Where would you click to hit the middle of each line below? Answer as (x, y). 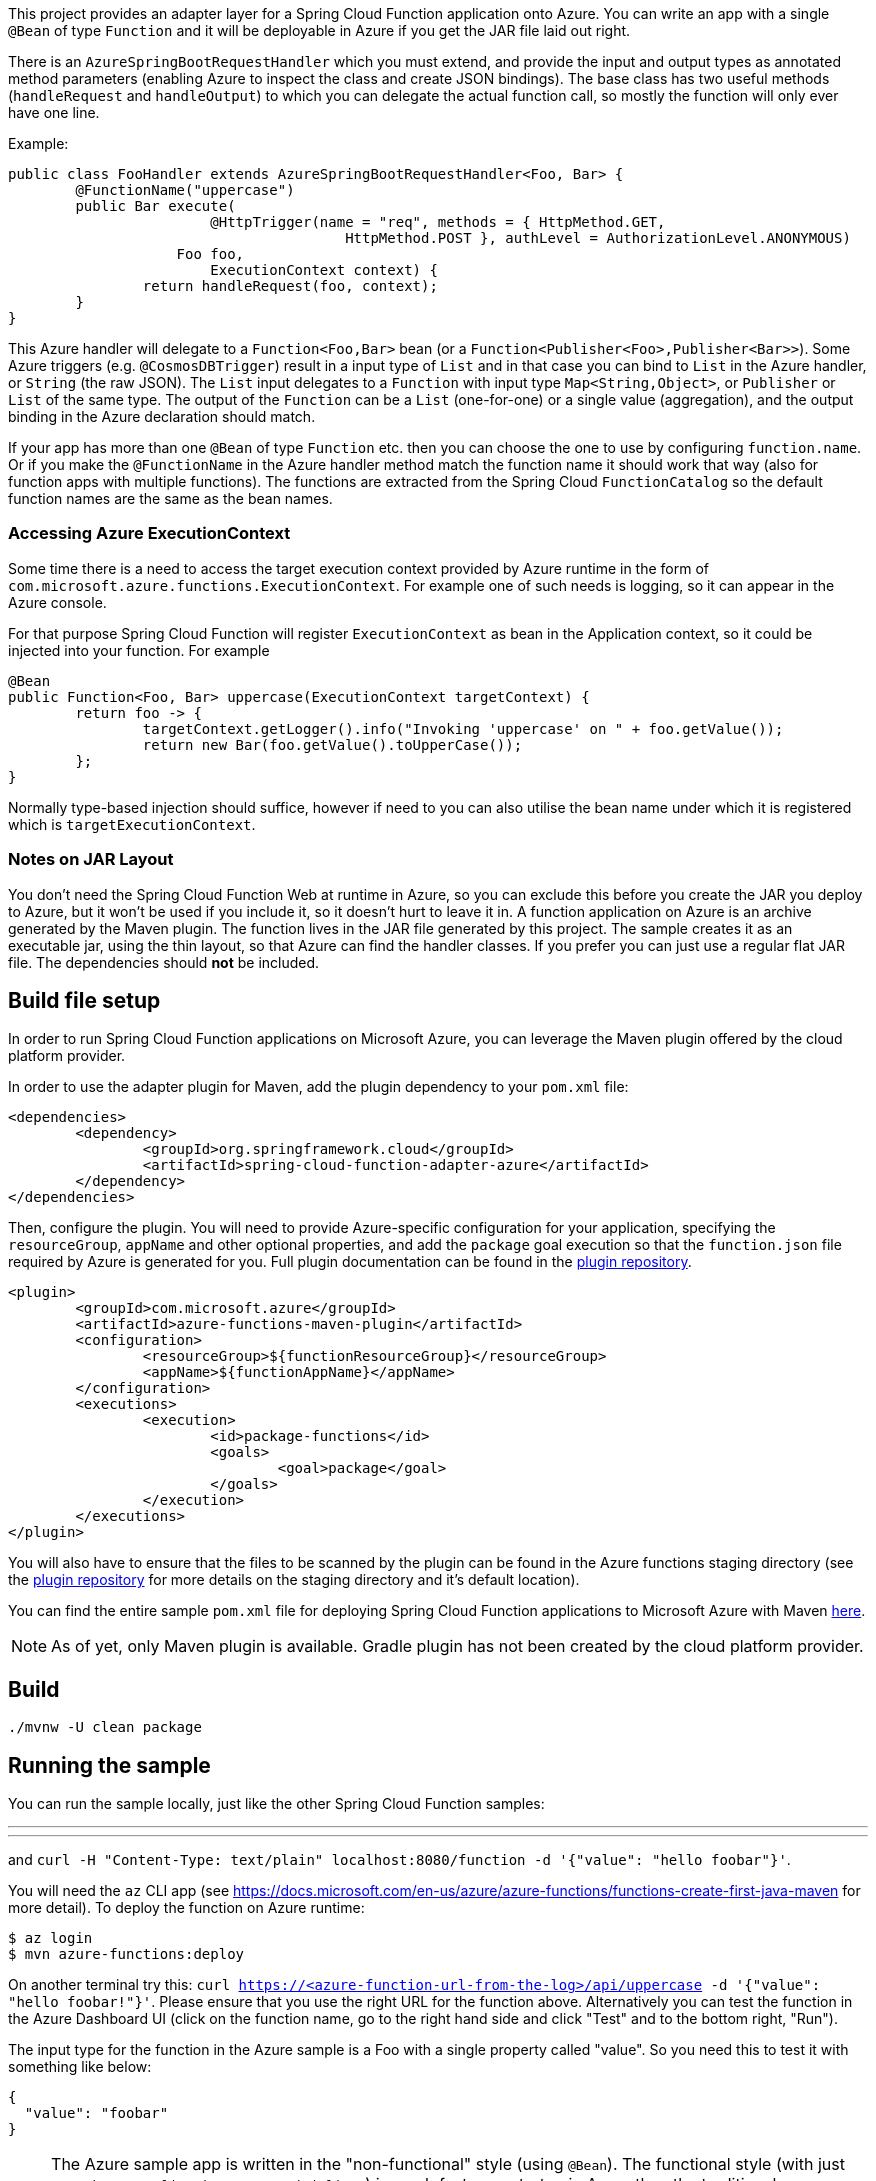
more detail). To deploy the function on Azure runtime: (186, 1908)
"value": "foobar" (96, 2113)
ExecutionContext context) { (324, 270)
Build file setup (84, 1000)
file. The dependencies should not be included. (164, 962)
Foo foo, (210, 254)
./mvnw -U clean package (105, 1727)
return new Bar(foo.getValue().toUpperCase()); (332, 744)
